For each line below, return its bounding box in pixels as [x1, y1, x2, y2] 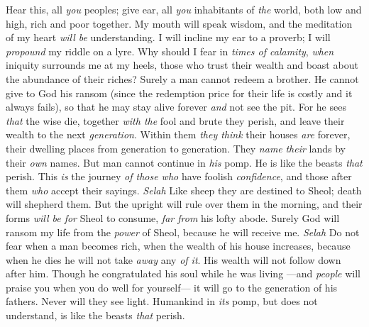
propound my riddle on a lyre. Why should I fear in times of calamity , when [6, 43, 334, 58]
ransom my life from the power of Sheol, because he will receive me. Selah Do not [6, 224, 360, 239]
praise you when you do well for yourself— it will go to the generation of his [6, 279, 338, 294]
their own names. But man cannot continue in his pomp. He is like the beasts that [6, 155, 363, 170]
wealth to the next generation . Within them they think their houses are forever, [6, 127, 351, 142]
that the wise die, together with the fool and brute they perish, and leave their [6, 113, 345, 128]
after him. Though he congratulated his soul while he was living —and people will [6, 266, 361, 281]
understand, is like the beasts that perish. [6, 308, 185, 323]
